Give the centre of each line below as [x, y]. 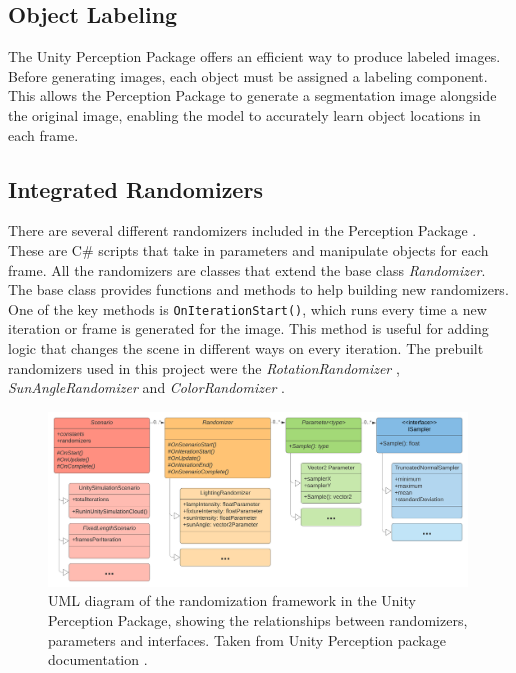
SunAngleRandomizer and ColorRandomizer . [146, 387]
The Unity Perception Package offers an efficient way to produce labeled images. [254, 56]
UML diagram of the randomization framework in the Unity [232, 600]
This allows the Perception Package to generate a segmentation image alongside [252, 95]
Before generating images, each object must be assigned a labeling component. [248, 75]
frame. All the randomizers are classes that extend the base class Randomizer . [247, 269]
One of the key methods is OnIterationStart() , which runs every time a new [247, 308]
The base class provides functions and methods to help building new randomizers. [258, 289]
